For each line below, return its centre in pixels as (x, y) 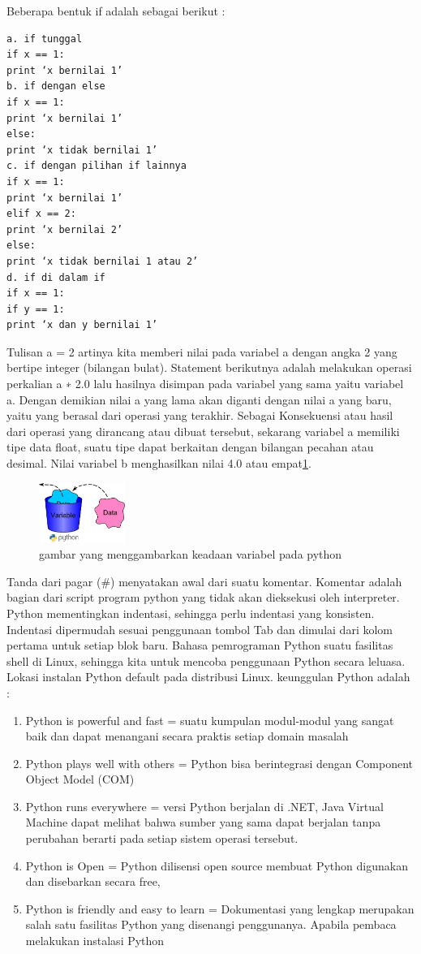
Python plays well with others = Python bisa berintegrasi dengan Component (219, 763)
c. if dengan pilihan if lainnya (97, 166)
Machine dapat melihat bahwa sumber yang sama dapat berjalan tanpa (203, 822)
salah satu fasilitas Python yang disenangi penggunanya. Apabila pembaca (211, 924)
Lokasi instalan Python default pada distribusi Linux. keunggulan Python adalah (208, 677)
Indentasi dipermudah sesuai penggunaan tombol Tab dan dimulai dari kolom (200, 629)
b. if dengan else (56, 86)
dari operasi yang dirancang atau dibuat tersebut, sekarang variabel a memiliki (203, 431)
